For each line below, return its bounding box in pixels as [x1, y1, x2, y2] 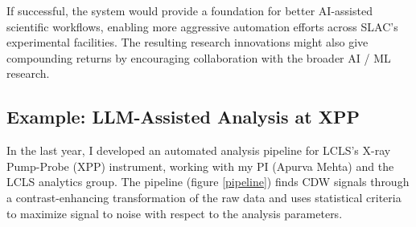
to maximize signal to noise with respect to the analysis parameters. [6, 205, 343, 221]
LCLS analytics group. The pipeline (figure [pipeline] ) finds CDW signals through [6, 173, 410, 190]
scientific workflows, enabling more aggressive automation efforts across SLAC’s [6, 18, 398, 34]
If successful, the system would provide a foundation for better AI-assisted [6, 2, 373, 18]
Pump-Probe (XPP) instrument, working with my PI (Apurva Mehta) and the [6, 157, 394, 174]
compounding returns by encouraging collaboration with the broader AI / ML [6, 49, 391, 66]
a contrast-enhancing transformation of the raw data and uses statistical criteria [6, 188, 402, 205]
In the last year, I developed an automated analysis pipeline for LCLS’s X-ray [6, 142, 391, 159]
